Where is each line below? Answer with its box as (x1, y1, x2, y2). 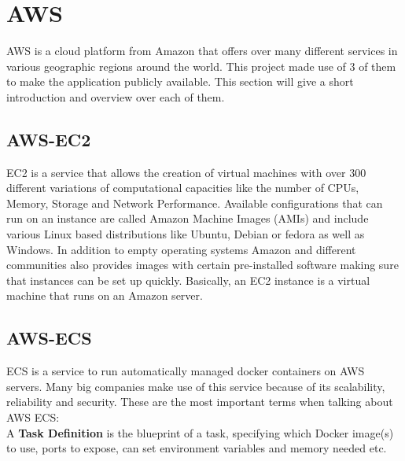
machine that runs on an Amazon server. (6, 287, 203, 304)
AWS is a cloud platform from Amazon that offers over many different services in (6, 42, 398, 59)
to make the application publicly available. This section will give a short (6, 73, 354, 90)
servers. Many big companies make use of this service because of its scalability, (6, 378, 385, 394)
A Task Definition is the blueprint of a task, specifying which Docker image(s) (6, 424, 394, 441)
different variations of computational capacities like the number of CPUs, (6, 179, 359, 196)
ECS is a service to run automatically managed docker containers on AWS (6, 363, 365, 379)
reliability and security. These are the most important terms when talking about (6, 393, 393, 410)
